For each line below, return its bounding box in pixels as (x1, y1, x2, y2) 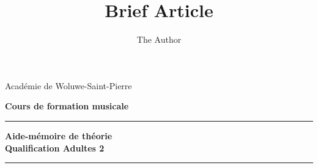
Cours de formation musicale (5, 100, 129, 112)
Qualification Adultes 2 (5, 141, 105, 154)
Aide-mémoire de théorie (5, 129, 113, 142)
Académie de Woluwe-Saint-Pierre (5, 79, 132, 92)
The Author (136, 33, 182, 46)
